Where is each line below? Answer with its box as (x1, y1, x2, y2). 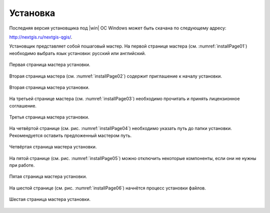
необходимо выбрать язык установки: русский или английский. (9, 50, 146, 56)
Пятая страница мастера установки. (9, 173, 87, 179)
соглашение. (9, 102, 37, 108)
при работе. (9, 162, 35, 168)
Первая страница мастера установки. (9, 61, 90, 67)
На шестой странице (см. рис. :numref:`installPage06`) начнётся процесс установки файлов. (9, 185, 206, 191)
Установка (9, 7, 55, 18)
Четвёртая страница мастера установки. (9, 144, 97, 150)
